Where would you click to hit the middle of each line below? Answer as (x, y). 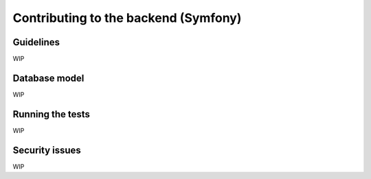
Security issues (47, 150)
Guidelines (36, 42)
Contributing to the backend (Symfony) (127, 18)
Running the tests (52, 114)
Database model (48, 78)
